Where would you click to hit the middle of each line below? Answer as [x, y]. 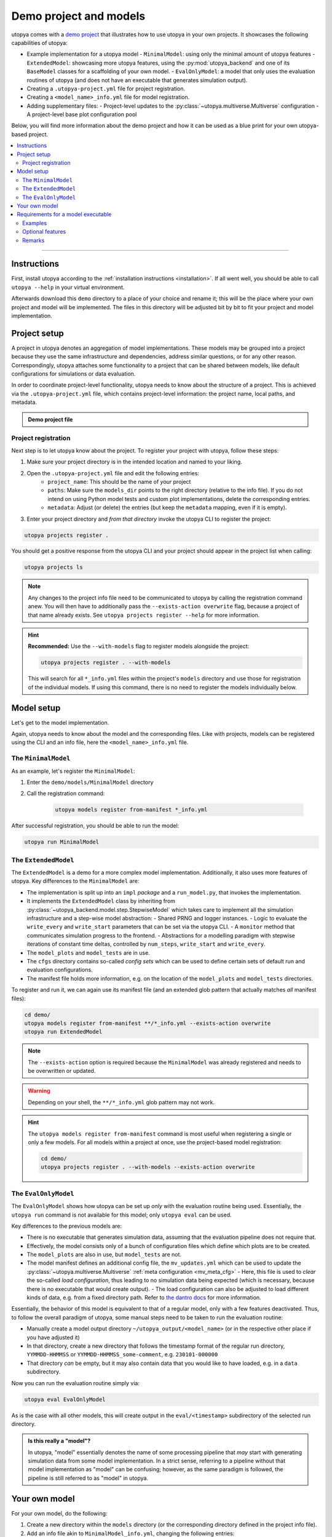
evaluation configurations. [60, 970]
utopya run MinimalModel [62, 842]
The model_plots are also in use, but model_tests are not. [104, 1255]
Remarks [34, 240]
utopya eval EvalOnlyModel [65, 1399]
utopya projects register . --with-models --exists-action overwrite [148, 1167]
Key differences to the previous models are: [67, 1226]
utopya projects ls [53, 567]
